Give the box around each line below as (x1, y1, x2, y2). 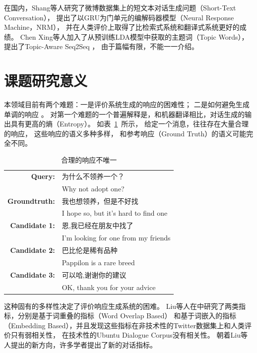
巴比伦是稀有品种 (62, 244, 118, 255)
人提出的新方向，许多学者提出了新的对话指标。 (4, 339, 157, 350)
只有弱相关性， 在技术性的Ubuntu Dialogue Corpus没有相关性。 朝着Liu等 (10, 330, 248, 340)
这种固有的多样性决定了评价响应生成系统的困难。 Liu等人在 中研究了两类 (4, 300, 239, 311)
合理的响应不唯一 (61, 155, 117, 165)
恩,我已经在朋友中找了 (62, 220, 133, 231)
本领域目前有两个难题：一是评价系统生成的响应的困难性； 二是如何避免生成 (4, 99, 250, 110)
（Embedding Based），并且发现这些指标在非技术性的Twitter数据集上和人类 (4, 320, 245, 330)
